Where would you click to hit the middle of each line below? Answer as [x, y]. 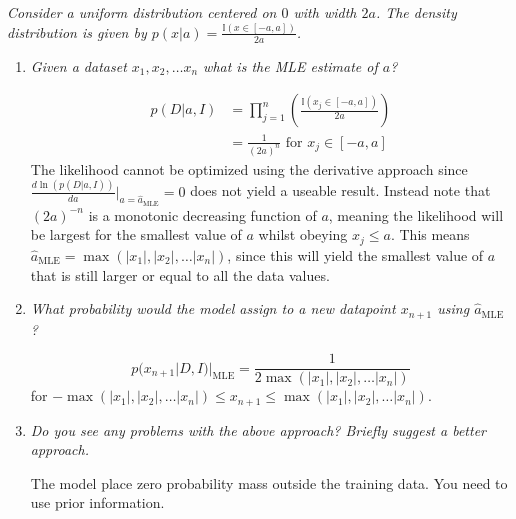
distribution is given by [77, 31]
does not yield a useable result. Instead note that [340, 190]
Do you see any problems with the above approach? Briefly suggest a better [258, 429]
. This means [430, 234]
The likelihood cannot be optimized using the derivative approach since [249, 168]
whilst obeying [303, 234]
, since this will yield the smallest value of [355, 254]
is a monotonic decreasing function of [202, 214]
